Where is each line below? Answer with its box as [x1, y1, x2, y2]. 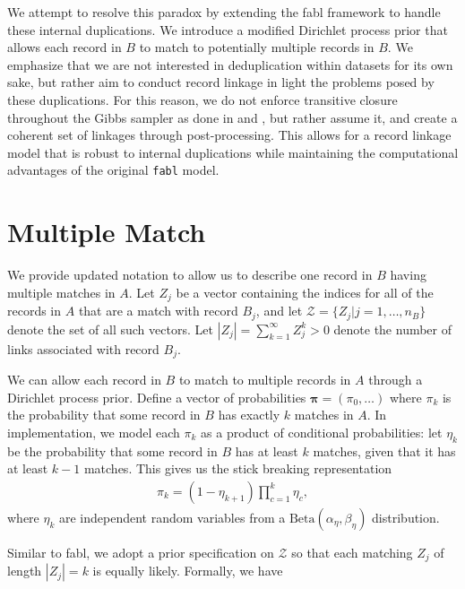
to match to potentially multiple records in [139, 38, 375, 56]
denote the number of [333, 319, 452, 338]
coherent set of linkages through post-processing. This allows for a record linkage [7, 126, 452, 144]
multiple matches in [7, 282, 116, 301]
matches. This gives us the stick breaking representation [83, 459, 392, 478]
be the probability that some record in [7, 441, 218, 460]
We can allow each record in [7, 370, 161, 389]
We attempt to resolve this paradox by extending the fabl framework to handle [7, 3, 441, 21]
